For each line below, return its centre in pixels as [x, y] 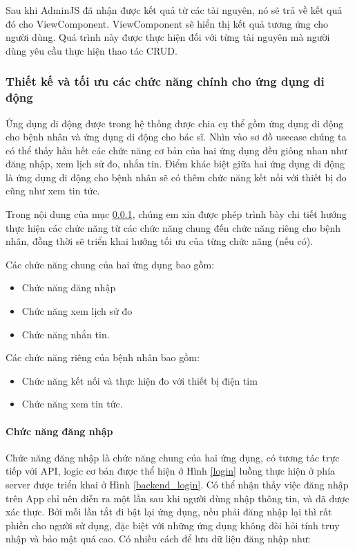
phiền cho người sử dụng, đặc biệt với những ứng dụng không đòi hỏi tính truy [173, 525]
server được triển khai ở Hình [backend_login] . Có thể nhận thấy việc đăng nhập [177, 484]
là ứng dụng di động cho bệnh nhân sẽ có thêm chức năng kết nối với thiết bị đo [176, 177]
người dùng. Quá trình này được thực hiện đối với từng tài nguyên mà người [168, 37]
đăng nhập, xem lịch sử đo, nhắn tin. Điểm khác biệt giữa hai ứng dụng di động [175, 164]
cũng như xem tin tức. [53, 191]
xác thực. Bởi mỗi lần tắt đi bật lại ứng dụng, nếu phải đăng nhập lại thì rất [169, 512]
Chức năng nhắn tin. [66, 334]
